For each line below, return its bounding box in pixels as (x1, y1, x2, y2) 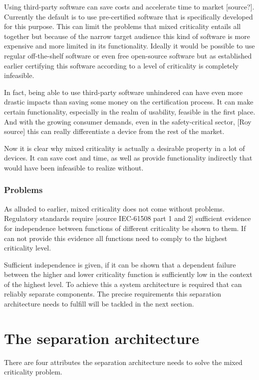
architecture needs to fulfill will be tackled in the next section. (4, 298, 194, 309)
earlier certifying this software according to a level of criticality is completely (4, 60, 239, 70)
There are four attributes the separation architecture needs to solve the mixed (4, 356, 243, 367)
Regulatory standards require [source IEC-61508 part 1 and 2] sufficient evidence (4, 213, 251, 223)
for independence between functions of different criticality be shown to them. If (4, 222, 246, 233)
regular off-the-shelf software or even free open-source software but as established (4, 50, 252, 60)
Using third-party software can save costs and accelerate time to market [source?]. (4, 1, 255, 11)
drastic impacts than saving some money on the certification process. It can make (4, 96, 254, 107)
